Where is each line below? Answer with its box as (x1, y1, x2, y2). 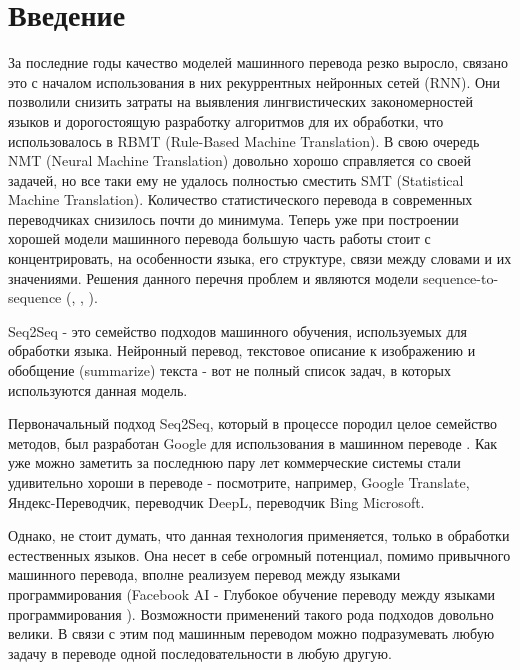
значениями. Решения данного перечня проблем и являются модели (8, 267, 419, 288)
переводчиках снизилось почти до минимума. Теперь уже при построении (8, 208, 459, 229)
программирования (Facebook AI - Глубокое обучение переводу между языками (8, 583, 496, 604)
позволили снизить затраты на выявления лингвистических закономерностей (8, 91, 474, 112)
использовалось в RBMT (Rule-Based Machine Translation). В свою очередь (8, 130, 480, 151)
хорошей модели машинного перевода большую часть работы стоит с (8, 228, 431, 249)
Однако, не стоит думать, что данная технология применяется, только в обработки (8, 525, 510, 546)
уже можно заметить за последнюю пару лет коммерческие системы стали (8, 452, 461, 473)
